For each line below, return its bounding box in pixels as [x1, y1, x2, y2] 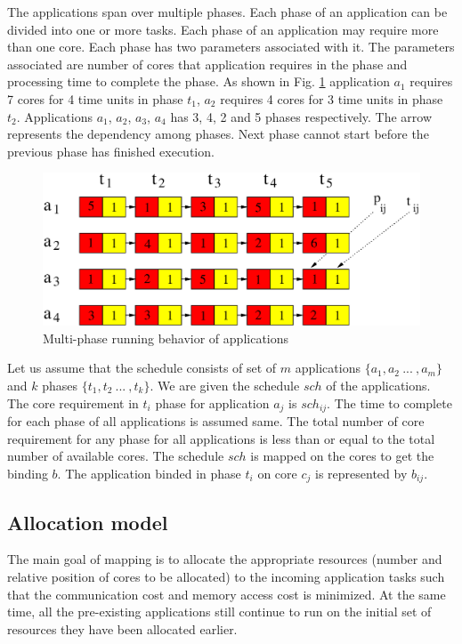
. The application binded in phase [57, 463, 241, 482]
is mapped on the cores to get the [250, 447, 434, 465]
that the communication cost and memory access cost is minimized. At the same [7, 584, 446, 603]
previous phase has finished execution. [7, 141, 215, 160]
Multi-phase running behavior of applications [43, 328, 289, 347]
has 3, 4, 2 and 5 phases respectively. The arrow [170, 107, 433, 125]
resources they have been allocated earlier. [7, 619, 238, 638]
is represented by [314, 463, 408, 482]
